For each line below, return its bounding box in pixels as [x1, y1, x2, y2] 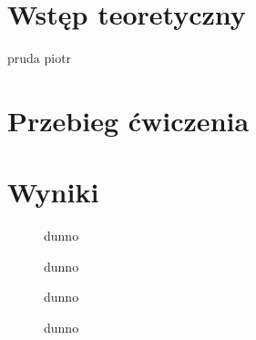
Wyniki [7, 173, 99, 211]
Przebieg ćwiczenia [7, 101, 250, 139]
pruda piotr [7, 48, 72, 67]
